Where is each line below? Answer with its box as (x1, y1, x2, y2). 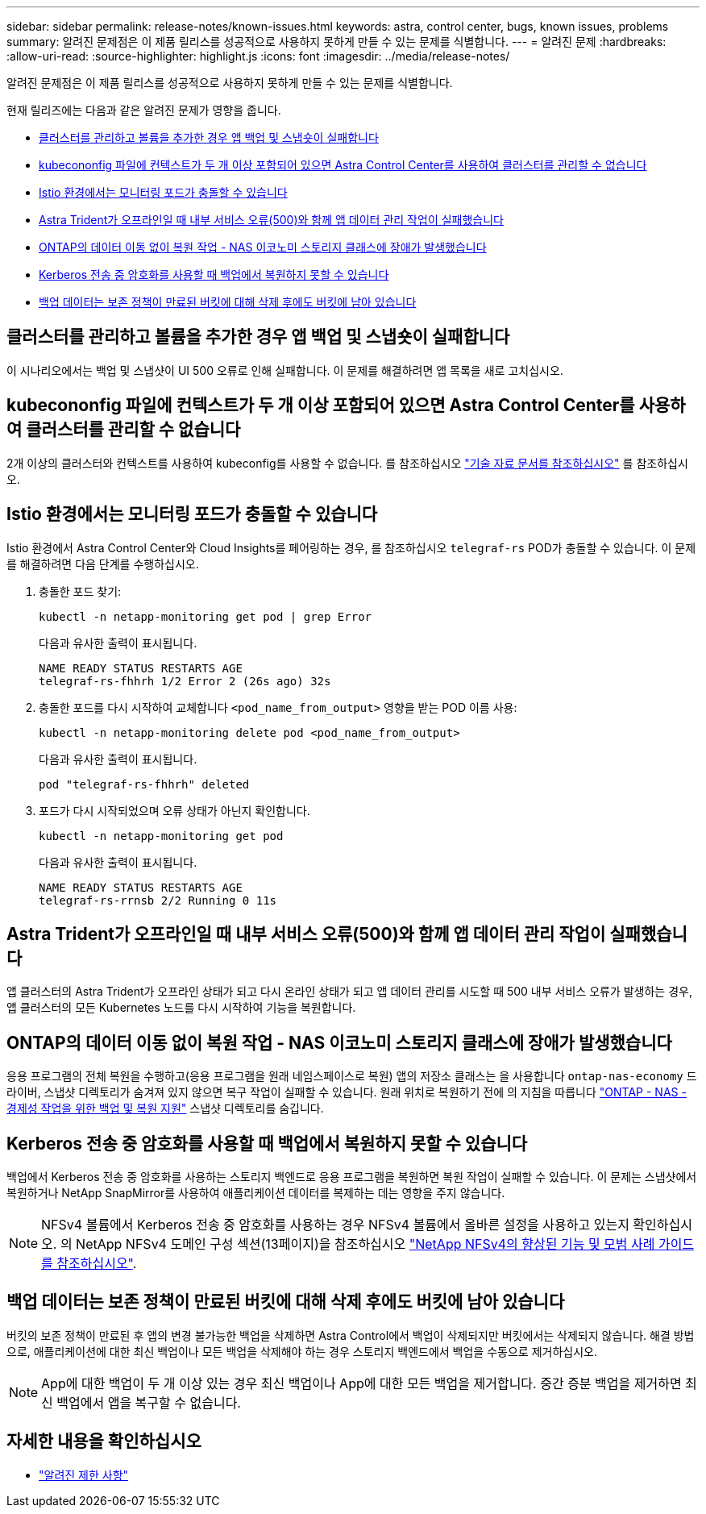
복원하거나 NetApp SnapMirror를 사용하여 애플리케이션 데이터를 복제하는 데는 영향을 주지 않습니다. (6, 1186, 505, 1200)
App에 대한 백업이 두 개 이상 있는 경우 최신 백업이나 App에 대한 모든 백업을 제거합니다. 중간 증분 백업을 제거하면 (41, 1375, 682, 1391)
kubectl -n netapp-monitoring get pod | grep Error (39, 609, 372, 623)
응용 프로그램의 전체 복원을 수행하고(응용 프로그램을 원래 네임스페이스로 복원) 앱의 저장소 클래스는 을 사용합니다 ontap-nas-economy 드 (6, 1069, 697, 1084)
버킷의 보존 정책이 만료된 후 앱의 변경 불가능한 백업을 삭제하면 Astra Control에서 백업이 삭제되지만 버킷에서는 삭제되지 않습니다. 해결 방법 (6, 1328, 695, 1342)
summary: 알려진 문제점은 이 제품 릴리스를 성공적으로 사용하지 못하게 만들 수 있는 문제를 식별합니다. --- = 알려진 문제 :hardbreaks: (6, 35, 667, 48)
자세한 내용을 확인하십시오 (6, 1431, 201, 1452)
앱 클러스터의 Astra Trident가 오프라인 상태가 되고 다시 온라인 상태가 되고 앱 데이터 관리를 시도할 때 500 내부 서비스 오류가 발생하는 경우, (6, 984, 692, 999)
